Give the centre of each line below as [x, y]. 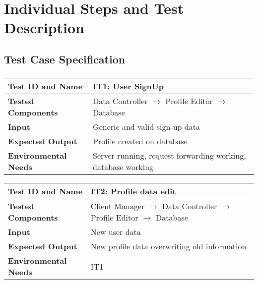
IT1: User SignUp [129, 86]
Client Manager [118, 206]
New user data [116, 232]
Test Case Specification [65, 59]
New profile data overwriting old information [168, 246]
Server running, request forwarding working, [169, 156]
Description [44, 28]
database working [123, 167]
